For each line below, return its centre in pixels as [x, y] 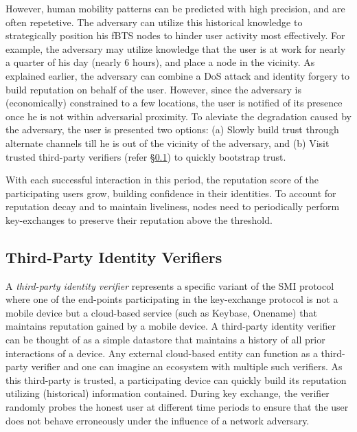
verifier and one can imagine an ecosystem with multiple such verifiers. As [187, 366]
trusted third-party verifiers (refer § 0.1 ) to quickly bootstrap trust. [146, 156]
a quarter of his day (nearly [64, 62]
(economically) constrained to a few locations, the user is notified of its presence [174, 103]
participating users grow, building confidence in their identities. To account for [171, 193]
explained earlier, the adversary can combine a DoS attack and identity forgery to [178, 75]
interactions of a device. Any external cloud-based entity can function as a [162, 353]
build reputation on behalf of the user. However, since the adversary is [154, 89]
